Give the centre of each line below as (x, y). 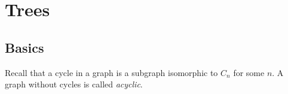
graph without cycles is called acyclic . (74, 84)
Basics (24, 47)
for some (249, 72)
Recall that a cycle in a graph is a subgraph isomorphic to (111, 72)
